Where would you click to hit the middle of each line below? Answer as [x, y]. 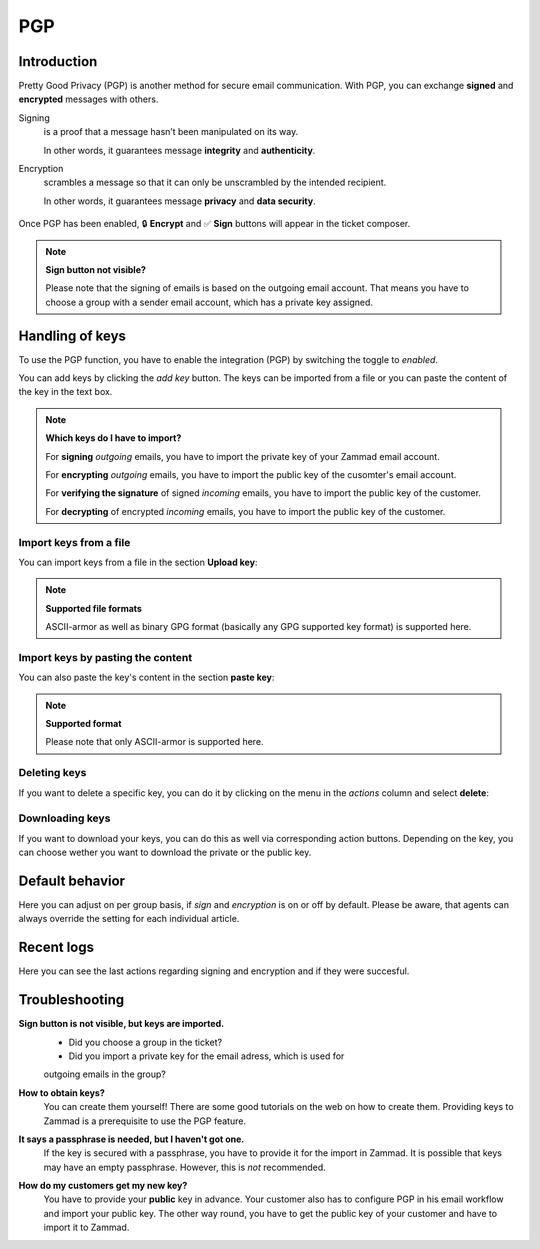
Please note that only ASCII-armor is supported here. [154, 742]
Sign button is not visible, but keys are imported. [121, 1024]
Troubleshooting [71, 1000]
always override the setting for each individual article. [129, 919]
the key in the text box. [65, 392]
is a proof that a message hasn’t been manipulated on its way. [171, 132]
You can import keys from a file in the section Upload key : [138, 562]
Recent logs [56, 947]
